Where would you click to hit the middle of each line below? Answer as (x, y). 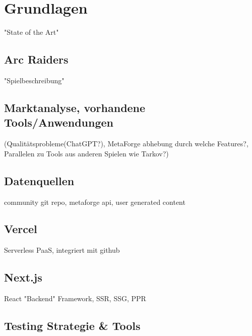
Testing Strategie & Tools (72, 326)
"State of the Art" (31, 32)
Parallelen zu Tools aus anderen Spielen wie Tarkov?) (86, 153)
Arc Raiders (36, 59)
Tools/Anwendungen (59, 122)
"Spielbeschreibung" (34, 80)
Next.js (23, 277)
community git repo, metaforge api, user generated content (95, 202)
